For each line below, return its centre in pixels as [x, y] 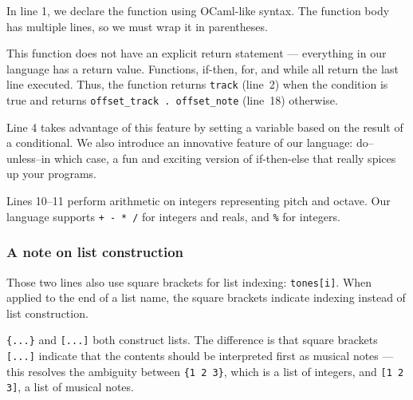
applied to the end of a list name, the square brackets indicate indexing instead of [206, 297]
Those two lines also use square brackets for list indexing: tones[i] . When [189, 281]
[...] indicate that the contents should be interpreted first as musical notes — [200, 356]
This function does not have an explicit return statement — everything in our [197, 53]
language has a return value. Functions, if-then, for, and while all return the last [203, 68]
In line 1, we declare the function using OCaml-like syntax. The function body [198, 10]
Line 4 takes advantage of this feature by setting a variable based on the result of [205, 127]
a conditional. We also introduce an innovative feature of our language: [180, 143]
